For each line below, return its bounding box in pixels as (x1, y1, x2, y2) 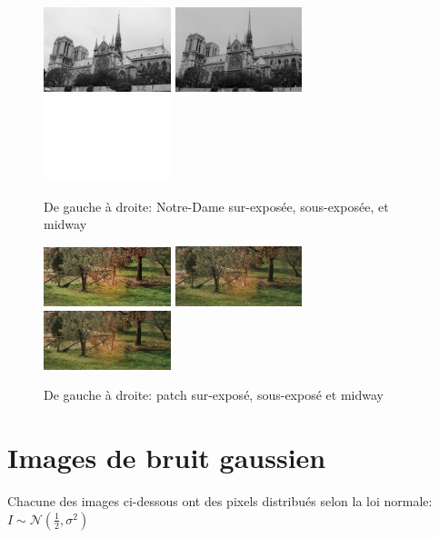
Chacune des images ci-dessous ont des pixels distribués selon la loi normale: (7, 492, 433, 511)
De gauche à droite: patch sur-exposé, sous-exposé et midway (44, 385, 384, 404)
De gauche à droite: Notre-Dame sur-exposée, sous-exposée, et (44, 196, 389, 215)
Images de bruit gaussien (7, 439, 326, 476)
